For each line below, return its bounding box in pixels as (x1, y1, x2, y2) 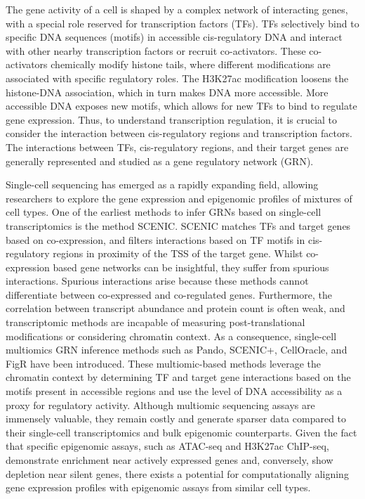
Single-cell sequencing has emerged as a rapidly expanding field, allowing (6, 177, 319, 192)
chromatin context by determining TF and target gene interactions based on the (6, 370, 351, 384)
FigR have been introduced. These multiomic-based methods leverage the (6, 356, 321, 370)
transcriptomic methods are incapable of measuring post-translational (6, 315, 305, 330)
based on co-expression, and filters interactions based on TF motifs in (6, 232, 305, 247)
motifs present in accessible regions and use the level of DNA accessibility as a (6, 384, 343, 398)
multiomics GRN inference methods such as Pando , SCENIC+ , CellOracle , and (6, 342, 347, 357)
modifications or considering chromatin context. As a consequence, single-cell (6, 328, 337, 343)
